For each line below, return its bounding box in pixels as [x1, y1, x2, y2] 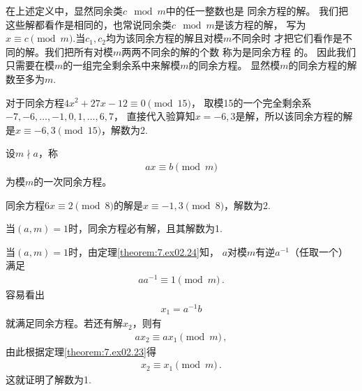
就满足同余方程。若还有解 [6, 316, 123, 330]
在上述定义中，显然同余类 [6, 3, 123, 17]
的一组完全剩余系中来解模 [63, 58, 181, 72]
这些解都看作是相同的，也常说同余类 [6, 17, 172, 31]
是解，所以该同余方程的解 [235, 109, 353, 123]
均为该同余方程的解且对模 [105, 31, 223, 45]
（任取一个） [289, 244, 349, 259]
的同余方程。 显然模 [188, 58, 280, 72]
